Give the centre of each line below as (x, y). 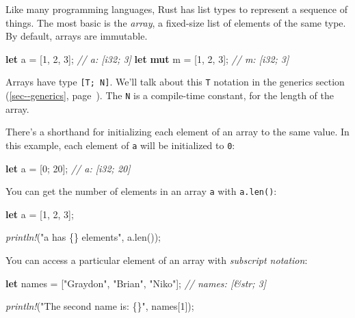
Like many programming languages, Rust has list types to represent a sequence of (176, 9)
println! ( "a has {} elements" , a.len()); (83, 237)
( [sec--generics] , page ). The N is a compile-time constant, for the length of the (170, 95)
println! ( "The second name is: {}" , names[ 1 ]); (100, 306)
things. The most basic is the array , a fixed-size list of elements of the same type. (176, 22)
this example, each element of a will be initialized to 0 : (120, 145)
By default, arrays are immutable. (77, 36)
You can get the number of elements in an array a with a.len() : (141, 191)
